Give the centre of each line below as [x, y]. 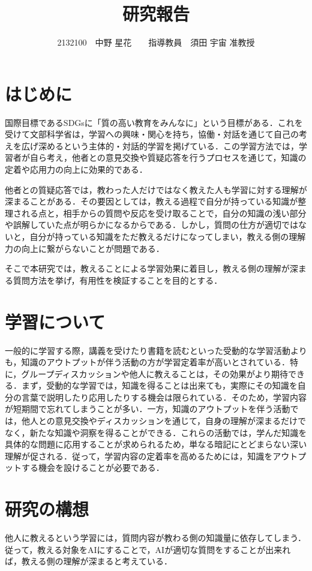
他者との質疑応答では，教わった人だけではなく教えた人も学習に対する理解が [156, 189]
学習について [55, 321]
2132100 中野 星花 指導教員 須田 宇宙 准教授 [156, 42]
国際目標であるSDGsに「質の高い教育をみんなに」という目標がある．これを [154, 122]
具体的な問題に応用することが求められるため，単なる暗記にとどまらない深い [156, 444]
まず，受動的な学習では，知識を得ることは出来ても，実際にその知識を [159, 385]
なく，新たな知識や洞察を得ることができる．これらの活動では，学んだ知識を [156, 432]
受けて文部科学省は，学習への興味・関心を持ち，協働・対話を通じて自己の [152, 134]
